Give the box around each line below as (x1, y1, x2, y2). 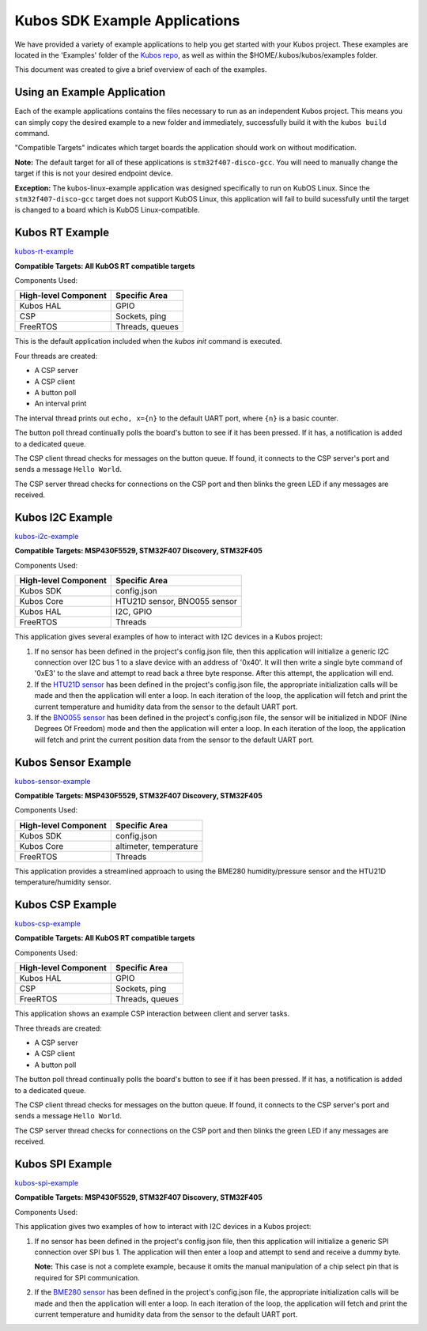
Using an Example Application (14, 85, 166, 99)
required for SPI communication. (34, 1273, 140, 1282)
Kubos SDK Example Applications (14, 12, 240, 29)
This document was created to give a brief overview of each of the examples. (14, 65, 267, 74)
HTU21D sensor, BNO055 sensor (115, 596, 237, 607)
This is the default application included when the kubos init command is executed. (14, 337, 282, 346)
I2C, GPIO (115, 606, 153, 617)
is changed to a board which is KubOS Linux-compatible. (14, 205, 200, 215)
